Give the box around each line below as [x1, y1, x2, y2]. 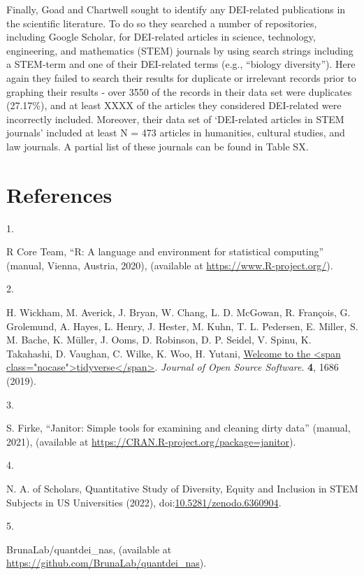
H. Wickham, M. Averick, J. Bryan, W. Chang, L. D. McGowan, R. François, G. [6, 305, 351, 320]
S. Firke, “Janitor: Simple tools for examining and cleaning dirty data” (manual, [6, 420, 351, 435]
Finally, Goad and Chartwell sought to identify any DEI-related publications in [6, 2, 346, 16]
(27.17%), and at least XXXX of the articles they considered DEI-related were [6, 98, 342, 113]
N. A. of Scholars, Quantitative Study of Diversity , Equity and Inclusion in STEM [6, 481, 358, 495]
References [6, 180, 112, 208]
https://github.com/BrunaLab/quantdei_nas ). [6, 555, 207, 570]
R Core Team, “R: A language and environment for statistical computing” [6, 244, 324, 259]
